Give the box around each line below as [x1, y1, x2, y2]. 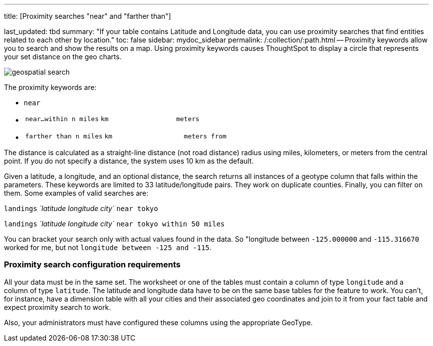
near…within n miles [25, 115, 99, 123]
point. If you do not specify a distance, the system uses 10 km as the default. [4, 157, 254, 165]
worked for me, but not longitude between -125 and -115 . [4, 243, 212, 252]
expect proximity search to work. [4, 303, 111, 311]
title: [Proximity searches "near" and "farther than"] [4, 12, 171, 20]
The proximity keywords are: [4, 83, 97, 91]
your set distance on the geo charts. [4, 52, 122, 61]
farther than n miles [25, 132, 103, 140]
